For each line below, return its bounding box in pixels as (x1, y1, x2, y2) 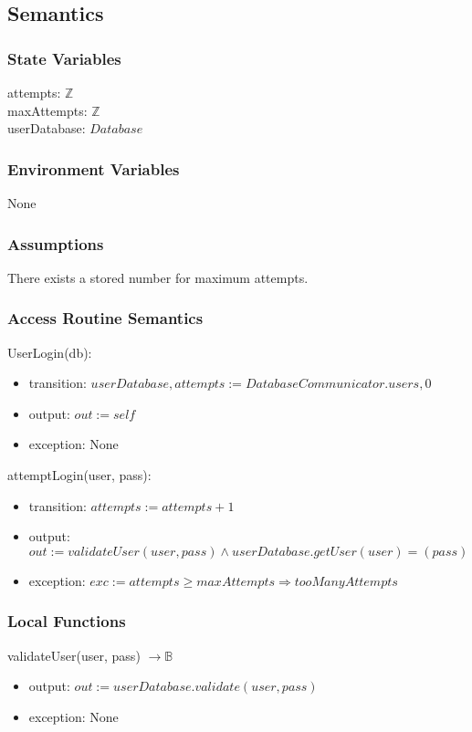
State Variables (7, 47, 121, 69)
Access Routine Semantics (7, 307, 204, 329)
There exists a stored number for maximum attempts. (7, 267, 309, 287)
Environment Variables (7, 157, 180, 180)
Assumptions (7, 232, 104, 255)
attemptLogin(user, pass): (7, 465, 152, 484)
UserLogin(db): (7, 342, 92, 361)
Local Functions (7, 610, 126, 633)
